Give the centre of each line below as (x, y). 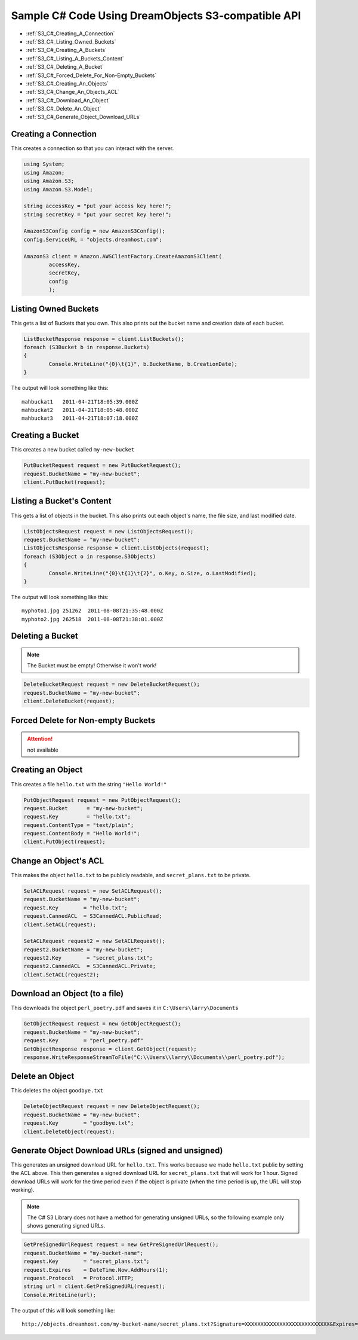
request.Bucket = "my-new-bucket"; (83, 808)
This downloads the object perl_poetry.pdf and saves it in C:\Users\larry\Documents (125, 1008)
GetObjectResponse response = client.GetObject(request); (110, 1049)
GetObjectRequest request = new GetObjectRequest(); (102, 1024)
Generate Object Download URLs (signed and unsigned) (117, 1150)
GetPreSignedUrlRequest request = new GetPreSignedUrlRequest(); (121, 1245)
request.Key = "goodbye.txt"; (79, 1123)
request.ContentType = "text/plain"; (79, 825)
